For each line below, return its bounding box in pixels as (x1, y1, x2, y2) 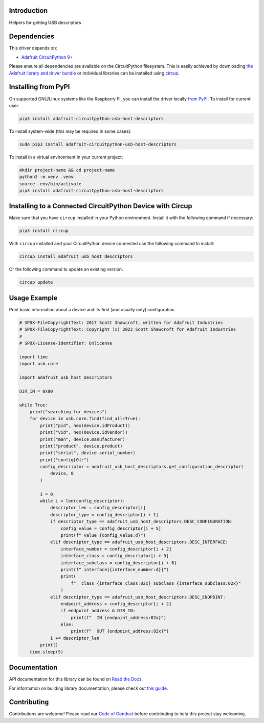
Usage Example (9, 294, 58, 302)
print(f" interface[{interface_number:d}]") (60, 567, 169, 572)
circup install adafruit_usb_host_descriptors (19, 254, 133, 259)
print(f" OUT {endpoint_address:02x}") (71, 628, 169, 634)
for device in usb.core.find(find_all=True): (29, 416, 141, 422)
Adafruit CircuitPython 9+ (21, 54, 73, 60)
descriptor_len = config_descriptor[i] (50, 505, 146, 511)
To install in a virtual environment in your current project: (9, 154, 123, 160)
